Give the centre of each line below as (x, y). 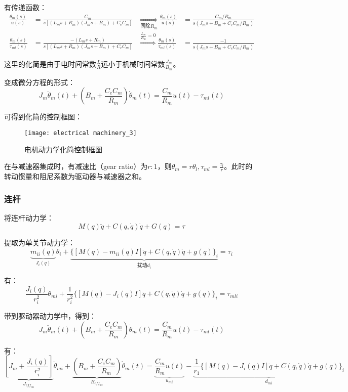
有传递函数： (25, 7)
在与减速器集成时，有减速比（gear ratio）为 (76, 166)
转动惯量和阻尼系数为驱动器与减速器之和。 (75, 176)
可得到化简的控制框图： (43, 117)
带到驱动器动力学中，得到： (50, 315)
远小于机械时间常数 (133, 63)
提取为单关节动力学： (40, 242)
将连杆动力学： (29, 217)
